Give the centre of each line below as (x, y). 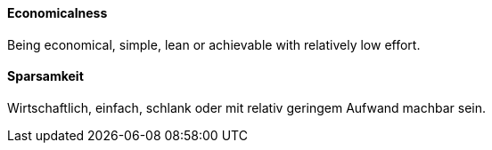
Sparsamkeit (45, 76)
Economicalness (57, 13)
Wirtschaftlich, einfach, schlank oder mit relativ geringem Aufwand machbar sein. (247, 107)
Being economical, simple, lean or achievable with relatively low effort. (214, 44)
